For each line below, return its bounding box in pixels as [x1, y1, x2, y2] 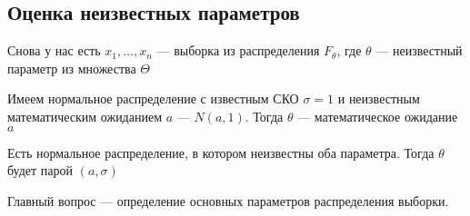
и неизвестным [337, 89, 420, 108]
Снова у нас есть [7, 41, 101, 60]
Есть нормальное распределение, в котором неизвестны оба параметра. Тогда [7, 142, 435, 162]
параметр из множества [7, 58, 136, 77]
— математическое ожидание [297, 106, 458, 125]
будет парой [7, 161, 74, 180]
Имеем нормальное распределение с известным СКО [7, 89, 299, 108]
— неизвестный [375, 41, 463, 60]
